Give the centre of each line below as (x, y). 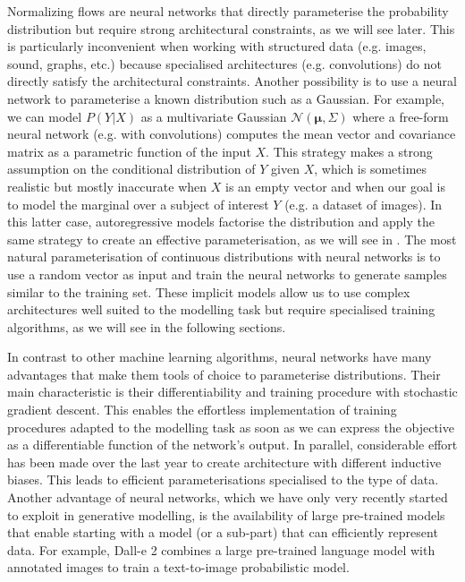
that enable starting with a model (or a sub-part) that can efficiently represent (223, 532)
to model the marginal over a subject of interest (138, 204)
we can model (45, 116)
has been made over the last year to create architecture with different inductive (224, 462)
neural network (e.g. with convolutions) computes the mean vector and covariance (232, 134)
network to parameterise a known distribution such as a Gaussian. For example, (226, 98)
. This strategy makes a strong (349, 151)
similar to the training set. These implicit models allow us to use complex (209, 291)
